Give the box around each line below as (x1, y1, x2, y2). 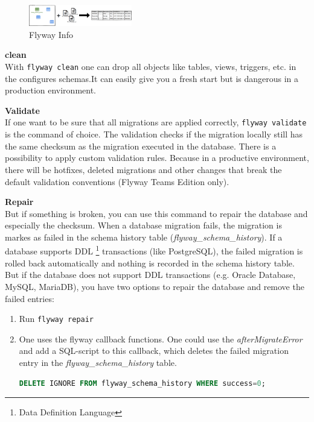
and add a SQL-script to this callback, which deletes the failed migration (19, 344, 289, 357)
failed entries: (5, 292, 54, 304)
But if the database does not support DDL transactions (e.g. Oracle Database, (5, 268, 296, 281)
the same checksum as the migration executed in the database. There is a (5, 139, 277, 152)
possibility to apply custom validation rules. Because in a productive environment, (5, 151, 309, 164)
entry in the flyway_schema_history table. (19, 356, 177, 368)
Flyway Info (29, 28, 73, 40)
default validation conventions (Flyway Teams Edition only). (5, 175, 229, 187)
